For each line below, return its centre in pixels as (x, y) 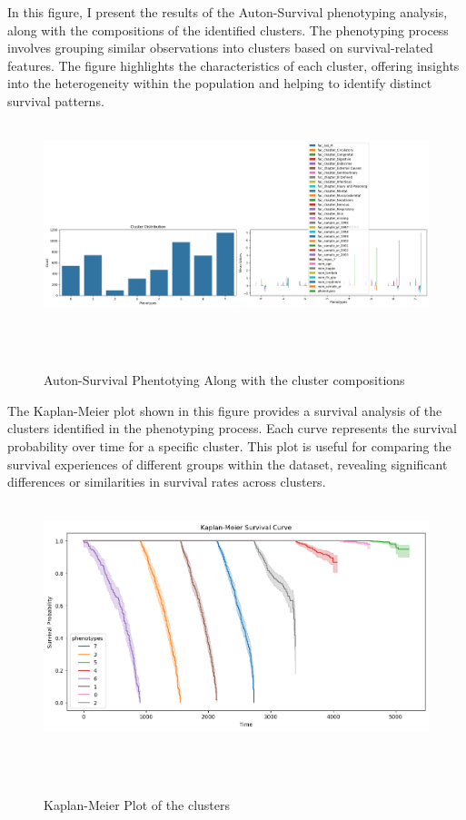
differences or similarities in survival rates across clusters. (167, 482)
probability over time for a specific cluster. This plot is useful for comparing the (229, 446)
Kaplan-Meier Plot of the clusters (137, 805)
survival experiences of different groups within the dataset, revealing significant (228, 464)
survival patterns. (56, 100)
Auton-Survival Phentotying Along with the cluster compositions (224, 380)
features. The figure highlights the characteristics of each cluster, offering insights (233, 65)
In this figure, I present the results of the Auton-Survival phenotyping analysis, (228, 12)
